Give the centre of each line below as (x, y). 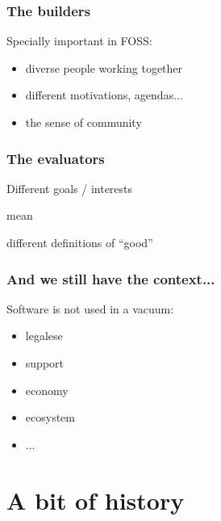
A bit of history (96, 500)
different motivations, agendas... (104, 95)
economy (47, 390)
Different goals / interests (70, 188)
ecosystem (50, 417)
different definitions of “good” (80, 242)
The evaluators (56, 158)
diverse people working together (104, 67)
